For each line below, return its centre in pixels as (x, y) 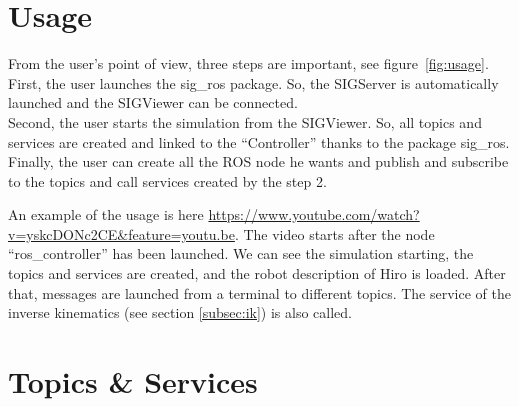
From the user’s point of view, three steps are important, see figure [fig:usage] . (248, 63)
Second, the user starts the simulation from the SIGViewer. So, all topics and (245, 121)
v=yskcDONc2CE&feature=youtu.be (121, 233)
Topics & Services (133, 381)
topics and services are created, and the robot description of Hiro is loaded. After (257, 273)
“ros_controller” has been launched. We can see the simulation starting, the (241, 253)
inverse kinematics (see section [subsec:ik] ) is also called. (180, 312)
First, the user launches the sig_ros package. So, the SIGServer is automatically (253, 82)
